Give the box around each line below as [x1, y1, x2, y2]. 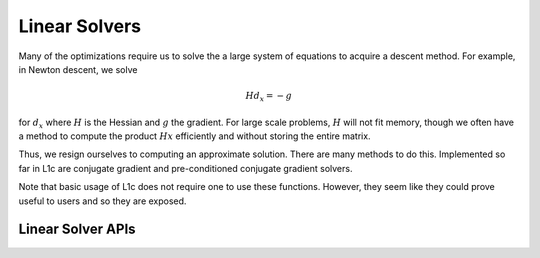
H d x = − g [245, 90, 293, 104]
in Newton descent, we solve [18, 63, 138, 75]
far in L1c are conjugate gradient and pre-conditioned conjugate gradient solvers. [18, 162, 353, 174]
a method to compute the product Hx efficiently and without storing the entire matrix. [18, 130, 371, 142]
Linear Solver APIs [18, 221, 136, 238]
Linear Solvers [18, 15, 142, 37]
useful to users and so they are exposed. [18, 195, 187, 207]
